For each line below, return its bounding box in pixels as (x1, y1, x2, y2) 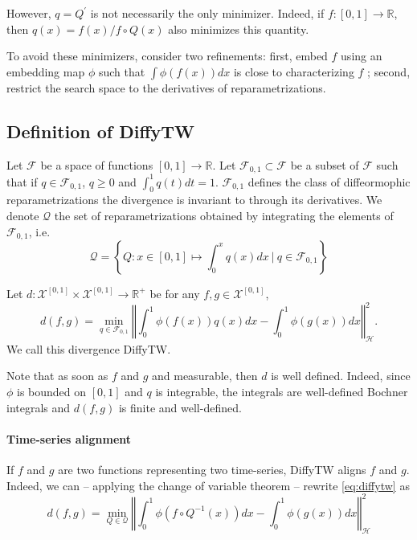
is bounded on (17, 383, 87, 400)
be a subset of (290, 156, 359, 173)
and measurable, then (152, 367, 258, 384)
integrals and (6, 399, 71, 415)
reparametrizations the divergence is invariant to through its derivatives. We (6, 191, 382, 208)
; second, (367, 63, 411, 80)
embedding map (6, 63, 85, 80)
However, (6, 5, 51, 21)
